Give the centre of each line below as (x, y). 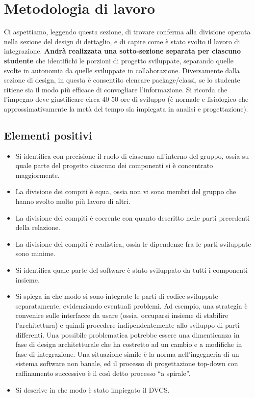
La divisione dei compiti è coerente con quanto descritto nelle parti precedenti (133, 217)
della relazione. (38, 227)
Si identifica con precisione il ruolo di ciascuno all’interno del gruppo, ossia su (132, 156)
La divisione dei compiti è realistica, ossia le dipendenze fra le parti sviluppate (133, 243)
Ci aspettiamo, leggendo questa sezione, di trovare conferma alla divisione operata (127, 32)
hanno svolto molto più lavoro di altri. (73, 201)
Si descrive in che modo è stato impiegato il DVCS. (92, 389)
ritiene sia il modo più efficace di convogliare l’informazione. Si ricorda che (116, 89)
